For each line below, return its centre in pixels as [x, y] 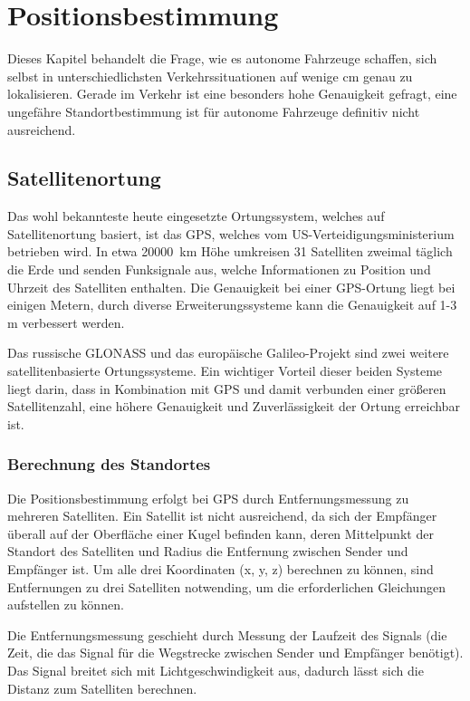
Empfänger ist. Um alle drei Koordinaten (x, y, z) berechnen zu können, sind [221, 569]
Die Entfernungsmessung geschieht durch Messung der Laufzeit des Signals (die [227, 634]
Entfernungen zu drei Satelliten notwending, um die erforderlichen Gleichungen [226, 586]
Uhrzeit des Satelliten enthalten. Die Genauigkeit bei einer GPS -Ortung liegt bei [231, 287]
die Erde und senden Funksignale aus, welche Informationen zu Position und [219, 269]
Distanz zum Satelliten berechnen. [102, 688]
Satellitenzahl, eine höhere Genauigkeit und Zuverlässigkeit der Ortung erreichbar [234, 406]
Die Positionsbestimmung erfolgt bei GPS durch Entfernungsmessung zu [208, 498]
